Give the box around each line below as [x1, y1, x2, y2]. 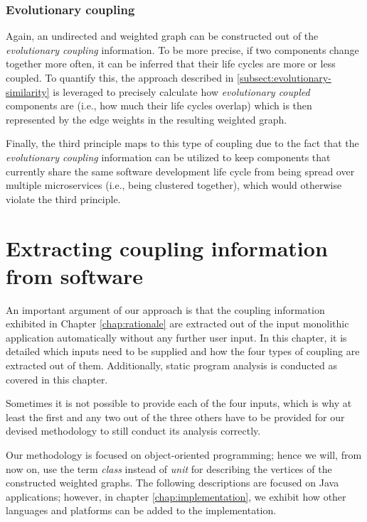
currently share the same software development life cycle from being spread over [6, 163, 355, 178]
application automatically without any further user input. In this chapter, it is [6, 330, 347, 344]
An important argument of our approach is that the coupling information [6, 302, 325, 317]
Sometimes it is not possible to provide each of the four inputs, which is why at [6, 396, 352, 410]
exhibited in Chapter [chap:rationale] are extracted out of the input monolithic [6, 316, 349, 331]
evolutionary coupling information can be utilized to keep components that [6, 149, 331, 164]
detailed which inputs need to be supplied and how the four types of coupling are [6, 344, 360, 359]
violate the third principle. [6, 191, 121, 206]
